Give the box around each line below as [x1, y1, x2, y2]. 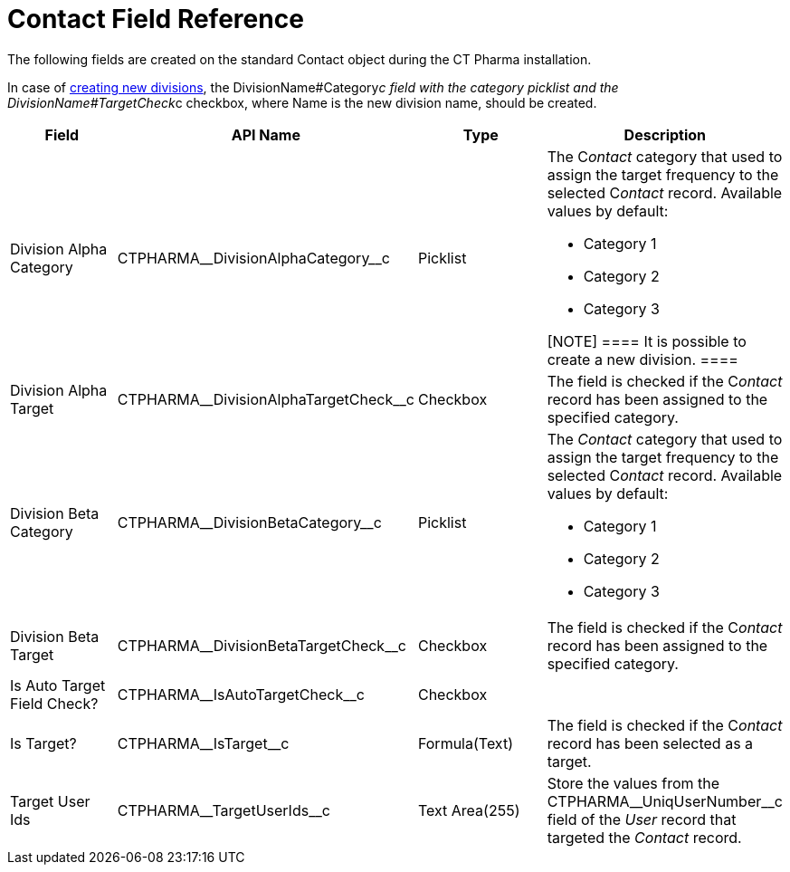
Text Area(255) [417, 800, 520, 819]
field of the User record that [547, 810, 737, 829]
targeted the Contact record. [547, 828, 742, 847]
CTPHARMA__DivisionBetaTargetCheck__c [117, 636, 406, 655]
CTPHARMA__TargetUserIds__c [117, 800, 330, 819]
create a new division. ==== [547, 350, 738, 369]
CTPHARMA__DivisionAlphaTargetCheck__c [117, 389, 414, 408]
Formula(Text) [417, 733, 513, 752]
